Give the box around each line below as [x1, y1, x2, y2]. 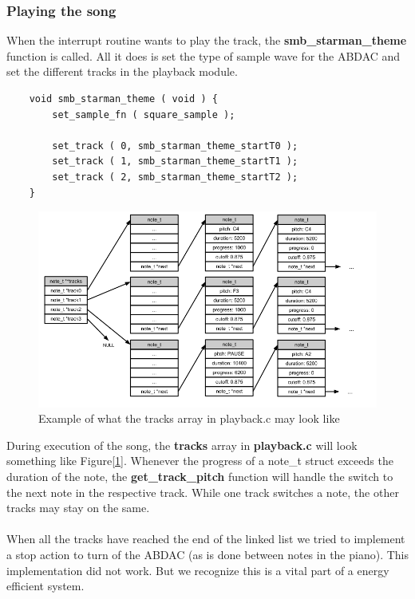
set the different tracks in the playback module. [6, 63, 238, 80]
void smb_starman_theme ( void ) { [29, 93, 218, 104]
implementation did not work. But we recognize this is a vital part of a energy [6, 562, 389, 578]
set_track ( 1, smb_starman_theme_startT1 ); [52, 156, 298, 167]
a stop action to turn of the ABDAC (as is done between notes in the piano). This [6, 546, 409, 562]
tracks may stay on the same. [6, 499, 150, 516]
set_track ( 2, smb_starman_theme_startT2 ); [52, 171, 298, 183]
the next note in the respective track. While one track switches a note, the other [6, 483, 399, 500]
